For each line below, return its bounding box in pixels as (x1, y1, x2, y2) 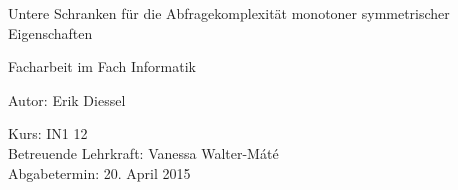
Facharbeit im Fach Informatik (8, 56, 196, 77)
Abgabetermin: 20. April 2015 (8, 162, 191, 183)
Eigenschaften (8, 22, 93, 43)
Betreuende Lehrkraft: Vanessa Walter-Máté (8, 142, 279, 163)
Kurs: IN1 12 (8, 123, 88, 144)
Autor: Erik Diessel (8, 89, 126, 110)
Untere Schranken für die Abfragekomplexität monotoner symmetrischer (8, 3, 450, 23)
